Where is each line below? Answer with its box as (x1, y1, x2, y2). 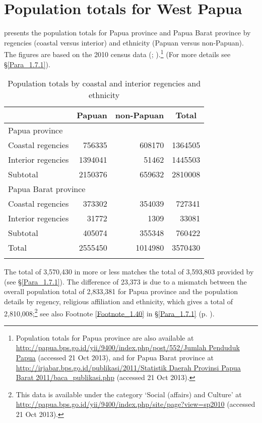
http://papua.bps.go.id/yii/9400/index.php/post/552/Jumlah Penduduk (16, 342, 240, 353)
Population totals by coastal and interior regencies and (8, 77, 201, 89)
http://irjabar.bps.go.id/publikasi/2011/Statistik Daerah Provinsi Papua (16, 362, 241, 372)
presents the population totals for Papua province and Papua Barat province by (4, 27, 251, 38)
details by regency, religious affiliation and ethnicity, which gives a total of (4, 296, 233, 306)
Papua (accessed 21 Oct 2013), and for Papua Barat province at (16, 352, 214, 362)
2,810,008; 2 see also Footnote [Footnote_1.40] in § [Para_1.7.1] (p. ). (4, 306, 215, 318)
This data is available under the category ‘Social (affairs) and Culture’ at (16, 389, 242, 399)
